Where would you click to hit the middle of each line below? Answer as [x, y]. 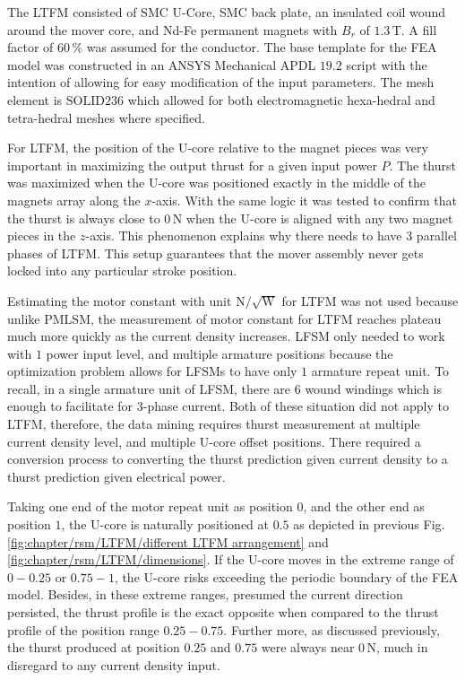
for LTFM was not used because [370, 300]
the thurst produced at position [94, 647]
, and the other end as [364, 506]
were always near [308, 647]
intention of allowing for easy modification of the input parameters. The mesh [221, 82]
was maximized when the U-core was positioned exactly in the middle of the [216, 183]
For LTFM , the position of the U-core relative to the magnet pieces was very [218, 148]
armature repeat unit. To [380, 371]
